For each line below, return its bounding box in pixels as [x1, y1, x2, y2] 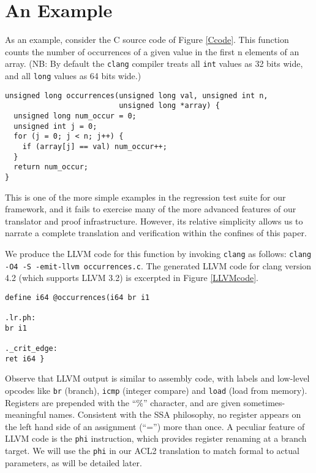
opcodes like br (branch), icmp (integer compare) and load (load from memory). [5, 384, 307, 396]
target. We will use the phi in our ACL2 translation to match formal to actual [5, 444, 299, 457]
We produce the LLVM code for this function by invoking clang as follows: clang [5, 247, 312, 260]
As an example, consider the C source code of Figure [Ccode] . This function [5, 33, 289, 46]
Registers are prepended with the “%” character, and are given [5, 396, 241, 409]
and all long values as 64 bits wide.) [5, 69, 141, 82]
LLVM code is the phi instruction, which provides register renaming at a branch [5, 432, 307, 445]
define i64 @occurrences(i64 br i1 [5, 293, 150, 302]
